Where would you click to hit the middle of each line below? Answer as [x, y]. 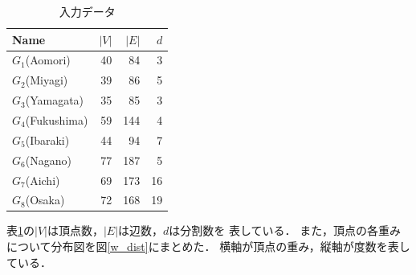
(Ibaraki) [47, 140]
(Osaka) [45, 200]
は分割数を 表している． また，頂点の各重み [285, 230]
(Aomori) [48, 60]
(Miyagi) [47, 80]
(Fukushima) [57, 119]
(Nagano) [48, 160]
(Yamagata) [55, 100]
